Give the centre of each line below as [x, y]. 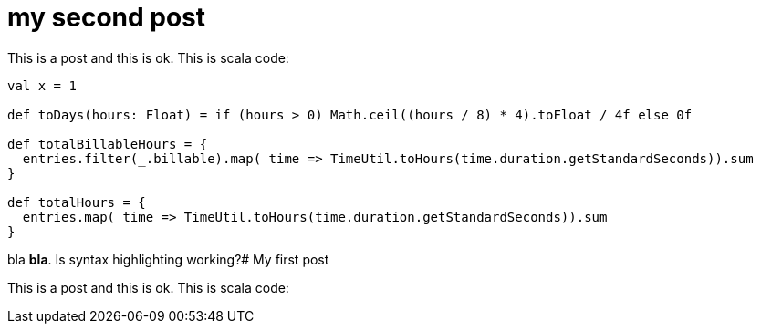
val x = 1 [42, 85]
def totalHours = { [77, 202]
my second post [107, 17]
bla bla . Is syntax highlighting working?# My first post [168, 259]
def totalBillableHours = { [108, 144]
